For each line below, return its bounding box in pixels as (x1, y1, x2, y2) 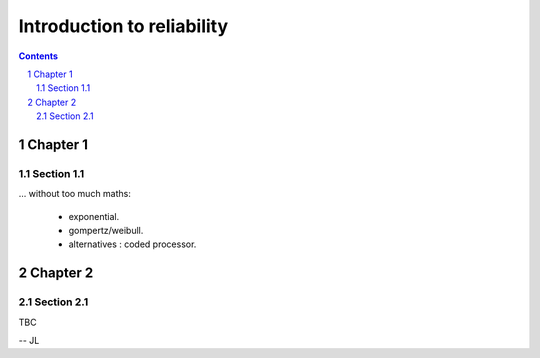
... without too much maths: (18, 188, 132, 200)
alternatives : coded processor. (68, 238, 197, 250)
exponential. (68, 210, 120, 222)
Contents (18, 50, 59, 62)
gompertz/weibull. (68, 225, 144, 237)
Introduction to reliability (18, 15, 229, 37)
